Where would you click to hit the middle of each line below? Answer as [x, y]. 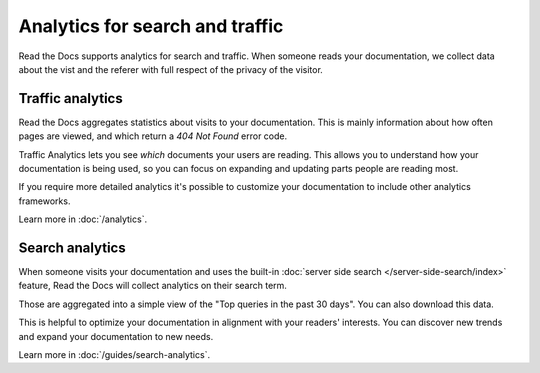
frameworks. [44, 201]
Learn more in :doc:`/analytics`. [83, 219]
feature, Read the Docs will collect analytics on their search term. [152, 286]
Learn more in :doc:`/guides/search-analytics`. [114, 355]
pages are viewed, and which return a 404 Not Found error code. [153, 136]
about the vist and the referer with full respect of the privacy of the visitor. [171, 69]
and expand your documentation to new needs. [116, 336]
